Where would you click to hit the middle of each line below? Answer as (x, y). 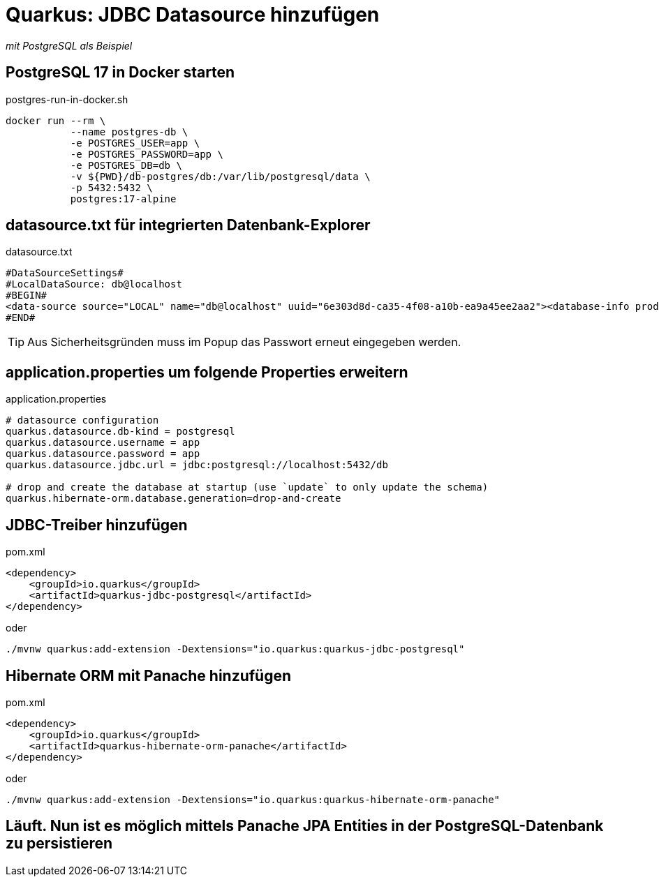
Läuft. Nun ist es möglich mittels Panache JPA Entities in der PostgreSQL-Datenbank (305, 826)
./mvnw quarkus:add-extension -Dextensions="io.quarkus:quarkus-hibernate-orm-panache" (253, 799)
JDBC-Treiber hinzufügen (97, 525)
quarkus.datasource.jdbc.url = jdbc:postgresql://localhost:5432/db (197, 465)
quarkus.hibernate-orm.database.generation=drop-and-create (173, 499)
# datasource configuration (82, 420)
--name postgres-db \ (129, 132)
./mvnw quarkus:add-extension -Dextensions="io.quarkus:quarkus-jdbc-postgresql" (235, 649)
